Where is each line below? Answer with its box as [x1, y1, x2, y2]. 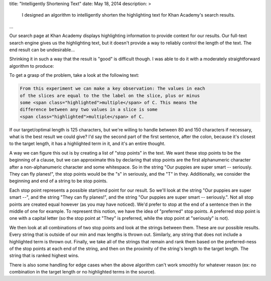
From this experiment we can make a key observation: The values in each [20, 86, 205, 91]
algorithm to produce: [9, 63, 54, 69]
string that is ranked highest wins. [9, 252, 80, 258]
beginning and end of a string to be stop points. [9, 178, 108, 184]
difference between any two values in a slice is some [20, 107, 158, 112]
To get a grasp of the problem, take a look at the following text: [9, 72, 140, 78]
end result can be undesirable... [9, 47, 75, 53]
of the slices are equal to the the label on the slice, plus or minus [20, 93, 200, 98]
